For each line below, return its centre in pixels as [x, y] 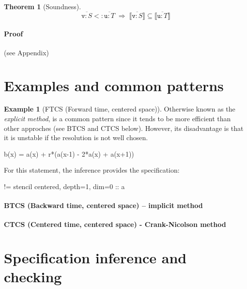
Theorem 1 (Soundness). [43, 6]
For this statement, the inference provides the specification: [92, 170]
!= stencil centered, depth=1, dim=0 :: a [64, 186]
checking [33, 277]
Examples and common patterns [114, 86]
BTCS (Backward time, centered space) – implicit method [103, 205]
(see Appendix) [27, 52]
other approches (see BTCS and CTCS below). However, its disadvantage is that [124, 128]
